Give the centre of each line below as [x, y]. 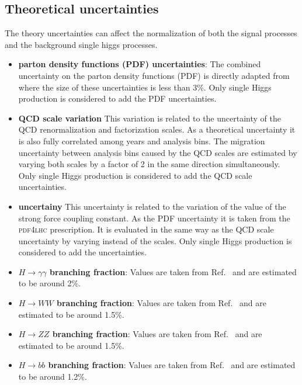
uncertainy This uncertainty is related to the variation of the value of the [152, 206]
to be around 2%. [50, 283]
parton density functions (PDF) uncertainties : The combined [140, 64]
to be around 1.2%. [53, 377]
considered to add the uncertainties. [82, 252]
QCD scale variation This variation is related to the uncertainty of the [150, 118]
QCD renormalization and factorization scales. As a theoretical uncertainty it [157, 129]
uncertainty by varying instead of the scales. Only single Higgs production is [155, 240]
